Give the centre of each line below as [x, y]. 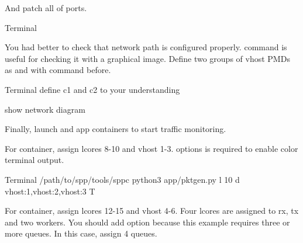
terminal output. [35, 160]
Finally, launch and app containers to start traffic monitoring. [116, 129]
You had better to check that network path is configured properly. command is [146, 47]
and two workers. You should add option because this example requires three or [147, 222]
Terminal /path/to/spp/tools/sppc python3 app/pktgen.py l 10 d [122, 179]
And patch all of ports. [46, 8]
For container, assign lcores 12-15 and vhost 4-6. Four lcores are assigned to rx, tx [152, 211]
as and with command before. [58, 70]
